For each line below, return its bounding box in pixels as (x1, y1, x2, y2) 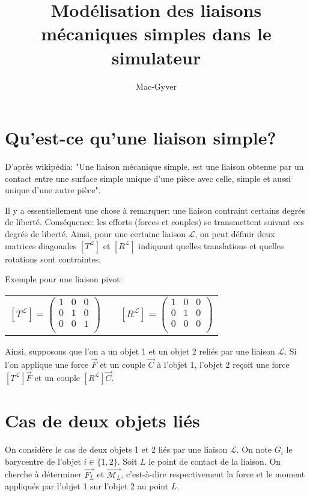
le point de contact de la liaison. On (148, 454, 281, 467)
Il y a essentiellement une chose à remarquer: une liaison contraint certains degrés (5, 203, 305, 216)
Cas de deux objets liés (5, 408, 200, 433)
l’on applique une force (5, 358, 89, 371)
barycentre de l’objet (5, 454, 81, 467)
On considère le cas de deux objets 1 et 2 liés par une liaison (5, 443, 228, 456)
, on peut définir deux (195, 228, 275, 240)
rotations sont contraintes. (5, 252, 102, 265)
